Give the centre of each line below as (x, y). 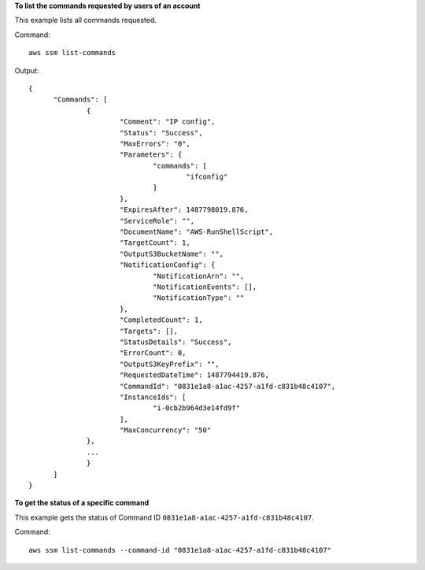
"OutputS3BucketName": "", (172, 254)
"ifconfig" (207, 177)
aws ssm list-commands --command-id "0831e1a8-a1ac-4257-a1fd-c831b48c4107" (180, 550)
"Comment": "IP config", (167, 122)
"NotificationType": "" (198, 298)
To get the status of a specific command (82, 503)
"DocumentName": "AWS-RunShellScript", (196, 232)
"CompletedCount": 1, (161, 320)
